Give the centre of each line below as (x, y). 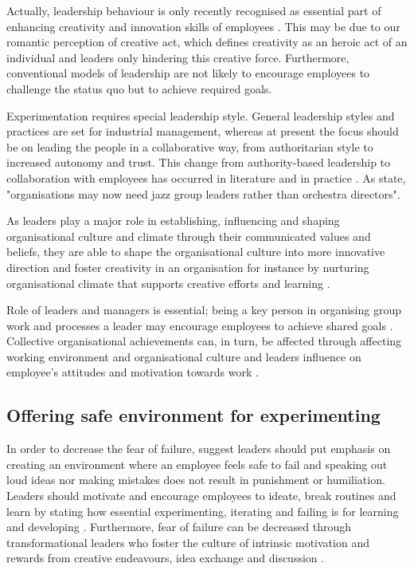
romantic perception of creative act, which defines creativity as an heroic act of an (207, 42)
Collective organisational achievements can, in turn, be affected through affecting (204, 341)
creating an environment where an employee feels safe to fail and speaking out (197, 464)
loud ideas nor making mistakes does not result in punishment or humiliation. (196, 480)
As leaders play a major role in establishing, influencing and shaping (173, 221)
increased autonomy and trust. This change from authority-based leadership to (199, 162)
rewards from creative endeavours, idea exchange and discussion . (166, 558)
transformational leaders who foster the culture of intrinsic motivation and (188, 542)
